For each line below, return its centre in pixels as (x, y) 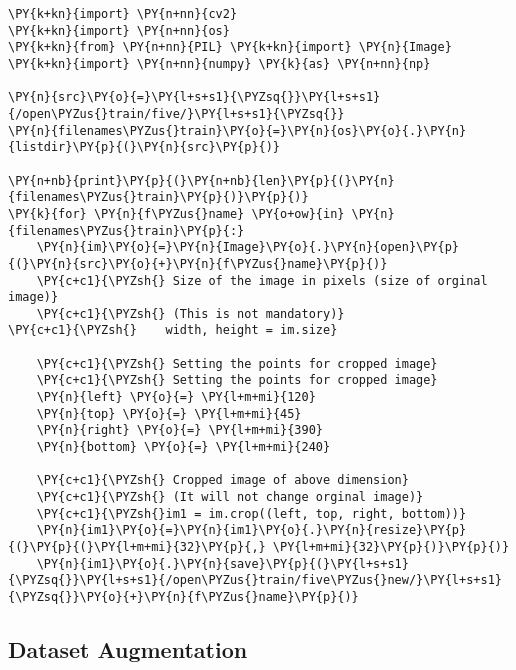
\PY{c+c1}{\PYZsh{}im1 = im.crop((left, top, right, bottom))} (251, 513)
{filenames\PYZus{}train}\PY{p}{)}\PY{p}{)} (158, 197)
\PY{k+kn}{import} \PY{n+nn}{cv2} (123, 14)
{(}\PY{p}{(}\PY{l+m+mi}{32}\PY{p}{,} (137, 547)
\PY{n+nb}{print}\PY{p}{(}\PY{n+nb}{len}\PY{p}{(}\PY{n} (201, 180)
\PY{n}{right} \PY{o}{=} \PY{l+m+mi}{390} (179, 430)
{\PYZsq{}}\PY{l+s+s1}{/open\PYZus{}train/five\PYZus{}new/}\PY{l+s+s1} (255, 580)
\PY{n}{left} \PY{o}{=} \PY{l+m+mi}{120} (176, 397)
